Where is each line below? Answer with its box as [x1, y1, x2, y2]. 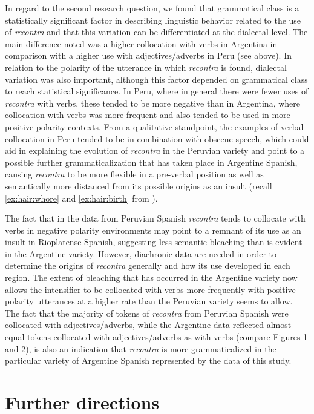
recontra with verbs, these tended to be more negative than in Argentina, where [5, 96, 301, 109]
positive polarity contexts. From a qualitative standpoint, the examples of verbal [5, 120, 304, 133]
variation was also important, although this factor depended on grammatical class [5, 73, 308, 85]
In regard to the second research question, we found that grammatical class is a [5, 2, 299, 14]
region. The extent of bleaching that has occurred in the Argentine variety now [5, 271, 298, 284]
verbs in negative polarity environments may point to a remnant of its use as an [5, 223, 301, 236]
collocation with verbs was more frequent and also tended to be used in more [5, 108, 290, 121]
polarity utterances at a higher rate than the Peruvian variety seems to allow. [5, 295, 293, 307]
